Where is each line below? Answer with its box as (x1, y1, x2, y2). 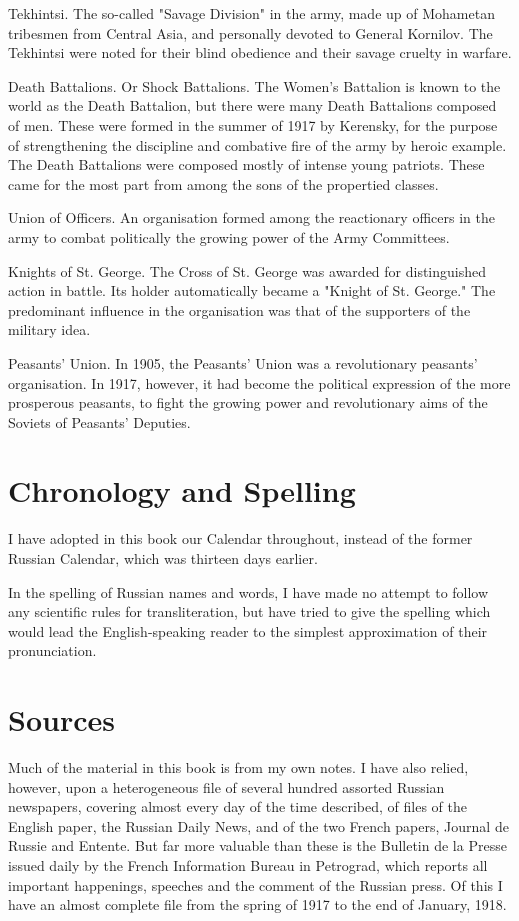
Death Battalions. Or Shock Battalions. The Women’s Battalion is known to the (8, 75, 501, 96)
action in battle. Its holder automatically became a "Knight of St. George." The (8, 280, 496, 301)
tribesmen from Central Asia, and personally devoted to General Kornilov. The (8, 22, 493, 43)
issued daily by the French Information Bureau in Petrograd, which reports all (8, 855, 488, 876)
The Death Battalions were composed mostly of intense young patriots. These (8, 154, 485, 175)
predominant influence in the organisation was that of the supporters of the (8, 299, 471, 320)
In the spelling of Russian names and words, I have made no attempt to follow (8, 581, 489, 602)
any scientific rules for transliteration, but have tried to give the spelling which (8, 601, 491, 622)
